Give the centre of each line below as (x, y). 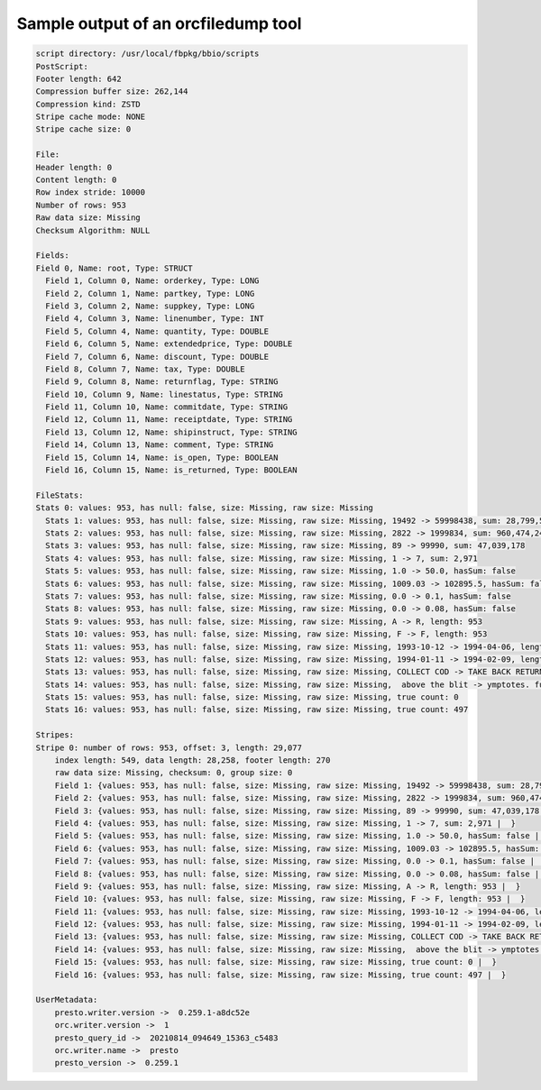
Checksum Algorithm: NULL (93, 230)
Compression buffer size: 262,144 (112, 92)
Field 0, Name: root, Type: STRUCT (114, 268)
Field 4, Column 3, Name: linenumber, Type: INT (155, 319)
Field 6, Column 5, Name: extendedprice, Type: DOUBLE (169, 344)
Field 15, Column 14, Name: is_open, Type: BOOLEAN (162, 457)
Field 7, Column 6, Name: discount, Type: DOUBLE (157, 357)
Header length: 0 (74, 167)
